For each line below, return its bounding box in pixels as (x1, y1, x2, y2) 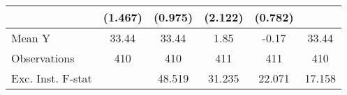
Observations (11, 50, 75, 66)
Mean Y (11, 30, 51, 46)
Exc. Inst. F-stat (11, 70, 92, 86)
